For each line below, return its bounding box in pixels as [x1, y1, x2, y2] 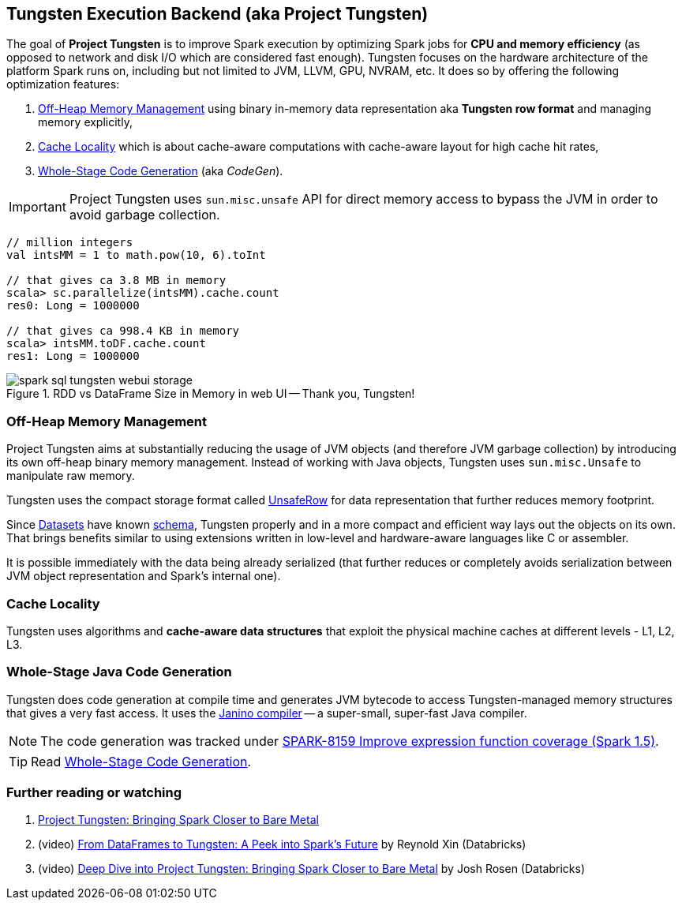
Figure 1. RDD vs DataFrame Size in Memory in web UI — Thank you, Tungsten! [6, 387, 415, 401]
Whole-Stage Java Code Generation [6, 664, 232, 680]
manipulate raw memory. [6, 469, 135, 483]
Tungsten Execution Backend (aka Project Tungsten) [6, 4, 429, 24]
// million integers [6, 236, 133, 249]
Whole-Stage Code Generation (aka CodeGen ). [38, 164, 283, 178]
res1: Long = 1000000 [6, 350, 140, 363]
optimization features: [6, 77, 120, 92]
